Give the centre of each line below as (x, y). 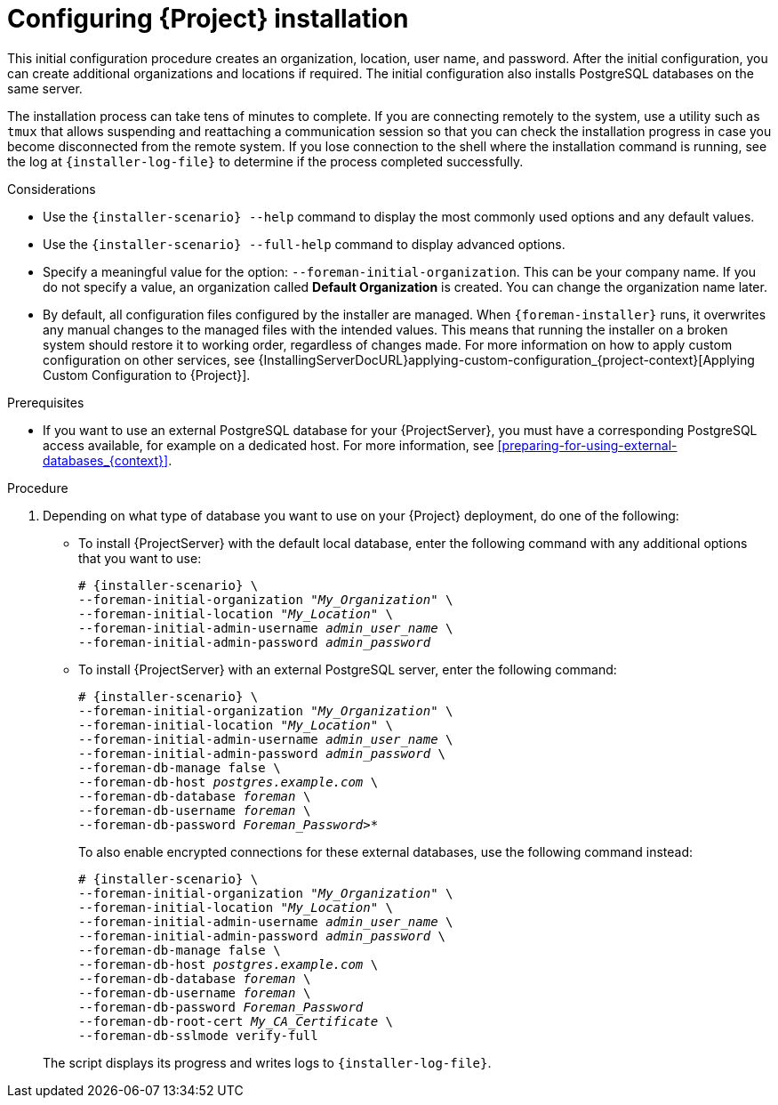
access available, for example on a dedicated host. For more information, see (269, 445)
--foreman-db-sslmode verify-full (198, 1035)
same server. (45, 88)
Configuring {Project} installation (208, 19)
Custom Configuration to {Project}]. (147, 375)
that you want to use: (140, 558)
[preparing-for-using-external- (587, 445)
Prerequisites (46, 402)
